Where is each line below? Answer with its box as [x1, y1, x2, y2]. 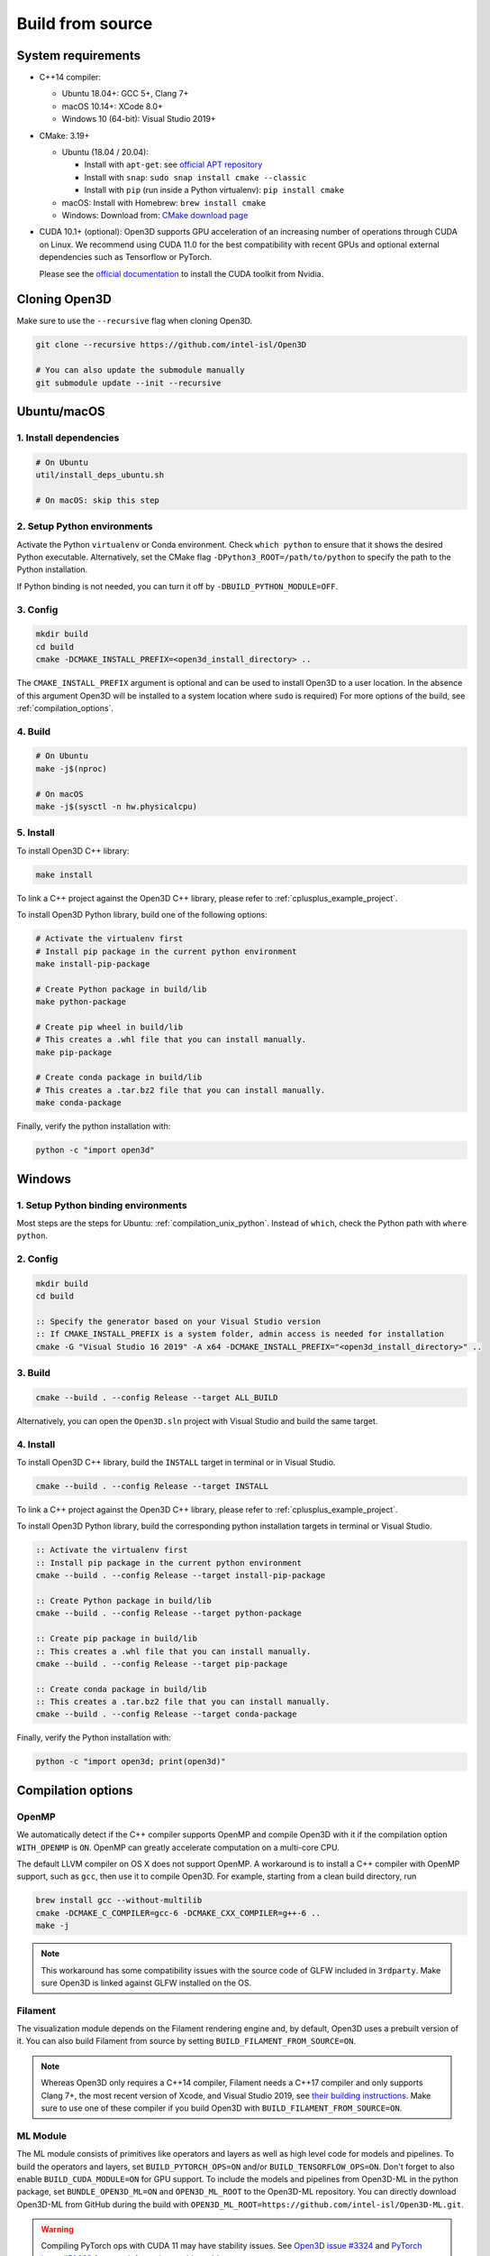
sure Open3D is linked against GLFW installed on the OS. [41, 1977, 252, 1988]
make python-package [35, 997, 126, 1007]
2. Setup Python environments [16, 520, 153, 532]
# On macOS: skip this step [35, 495, 159, 505]
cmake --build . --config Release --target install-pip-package [35, 1570, 326, 1581]
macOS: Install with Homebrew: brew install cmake [61, 197, 266, 208]
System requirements [16, 48, 141, 63]
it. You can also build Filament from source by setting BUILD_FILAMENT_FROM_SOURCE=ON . [16, 2036, 356, 2047]
